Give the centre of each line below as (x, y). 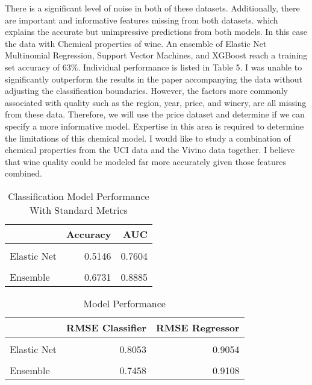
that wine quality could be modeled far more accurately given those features (145, 161)
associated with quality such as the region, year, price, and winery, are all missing (156, 102)
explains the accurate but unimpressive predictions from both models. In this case (156, 32)
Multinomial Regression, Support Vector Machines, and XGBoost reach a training (156, 55)
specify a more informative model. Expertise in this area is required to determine (154, 126)
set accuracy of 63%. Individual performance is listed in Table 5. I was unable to (154, 67)
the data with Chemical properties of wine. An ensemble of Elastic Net (136, 43)
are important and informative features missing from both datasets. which (142, 20)
